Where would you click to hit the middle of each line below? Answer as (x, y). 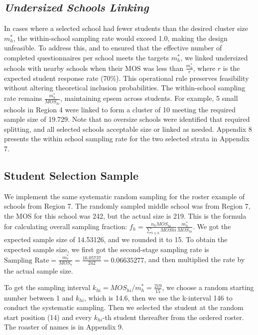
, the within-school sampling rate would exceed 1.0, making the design (120, 38)
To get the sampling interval (47, 287)
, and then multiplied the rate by (194, 259)
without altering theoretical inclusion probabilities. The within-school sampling (125, 88)
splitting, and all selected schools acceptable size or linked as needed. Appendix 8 (128, 129)
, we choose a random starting (208, 287)
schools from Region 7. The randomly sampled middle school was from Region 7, (127, 206)
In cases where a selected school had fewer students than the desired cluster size (126, 28)
